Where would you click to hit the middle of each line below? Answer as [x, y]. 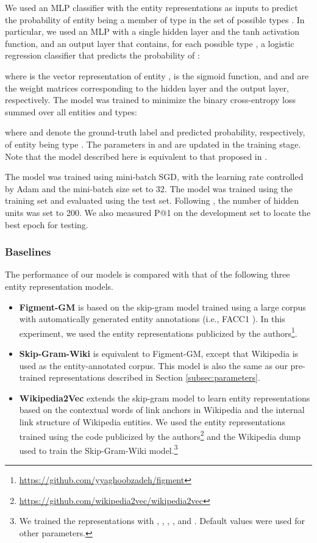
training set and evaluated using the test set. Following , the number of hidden [152, 200]
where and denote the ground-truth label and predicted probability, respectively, [155, 132]
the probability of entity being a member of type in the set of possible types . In [155, 19]
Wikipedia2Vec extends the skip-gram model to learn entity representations [165, 397]
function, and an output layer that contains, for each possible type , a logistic [150, 43]
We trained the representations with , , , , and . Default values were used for [162, 521]
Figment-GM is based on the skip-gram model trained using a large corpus [162, 307]
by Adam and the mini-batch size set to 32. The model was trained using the [149, 188]
